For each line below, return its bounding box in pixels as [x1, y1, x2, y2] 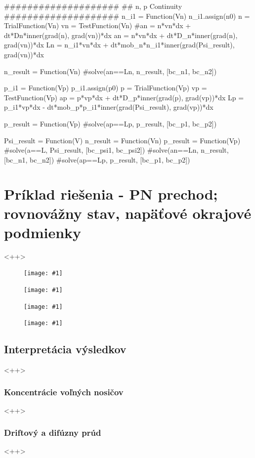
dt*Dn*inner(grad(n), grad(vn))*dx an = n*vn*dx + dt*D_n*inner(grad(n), [4, 30, 238, 40]
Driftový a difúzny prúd [4, 426, 101, 438]
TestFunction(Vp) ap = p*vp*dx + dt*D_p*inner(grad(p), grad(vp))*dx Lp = [4, 92, 244, 102]
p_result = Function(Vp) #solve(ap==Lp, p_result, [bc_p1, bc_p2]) [4, 118, 217, 128]
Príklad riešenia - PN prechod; [4, 183, 218, 204]
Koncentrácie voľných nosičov [4, 385, 124, 398]
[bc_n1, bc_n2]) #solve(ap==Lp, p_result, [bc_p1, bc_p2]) [4, 154, 190, 165]
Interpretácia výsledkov [4, 341, 127, 357]
